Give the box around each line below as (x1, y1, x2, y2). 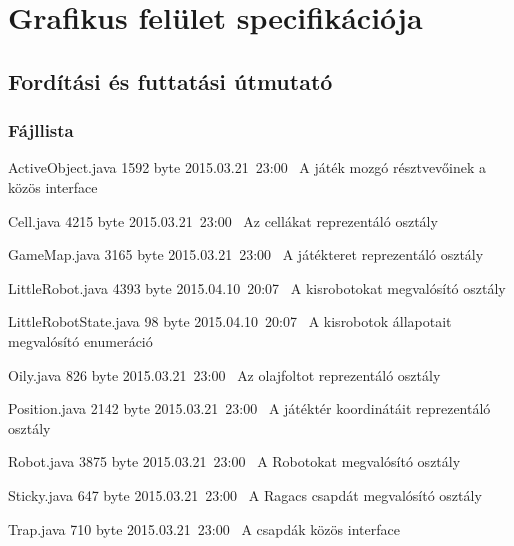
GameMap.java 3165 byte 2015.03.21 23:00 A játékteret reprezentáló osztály (8, 244, 484, 265)
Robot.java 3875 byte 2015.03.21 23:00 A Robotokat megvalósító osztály (8, 451, 461, 472)
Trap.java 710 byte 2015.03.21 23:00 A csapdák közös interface (8, 518, 400, 539)
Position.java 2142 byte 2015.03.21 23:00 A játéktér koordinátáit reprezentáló (8, 398, 491, 419)
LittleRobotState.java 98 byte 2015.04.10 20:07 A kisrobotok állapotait (8, 311, 452, 332)
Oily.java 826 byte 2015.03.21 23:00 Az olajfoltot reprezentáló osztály (8, 364, 441, 385)
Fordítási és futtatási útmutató (8, 65, 333, 96)
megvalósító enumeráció (8, 330, 153, 351)
